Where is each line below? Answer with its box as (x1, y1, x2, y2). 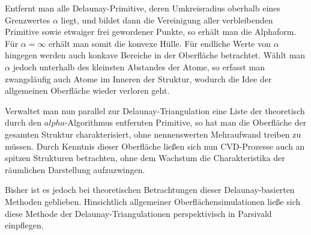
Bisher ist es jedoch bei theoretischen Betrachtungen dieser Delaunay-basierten (5, 183, 295, 196)
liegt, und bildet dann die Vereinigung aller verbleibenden (61, 13, 273, 26)
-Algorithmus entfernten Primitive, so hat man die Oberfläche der (64, 116, 307, 129)
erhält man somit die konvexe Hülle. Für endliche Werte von (49, 37, 271, 49)
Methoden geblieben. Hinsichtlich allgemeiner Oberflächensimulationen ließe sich (5, 195, 301, 207)
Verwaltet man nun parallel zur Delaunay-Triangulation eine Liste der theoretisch (5, 104, 305, 117)
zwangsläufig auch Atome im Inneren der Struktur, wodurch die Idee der (5, 72, 272, 85)
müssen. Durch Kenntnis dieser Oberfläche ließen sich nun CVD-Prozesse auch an (5, 139, 305, 152)
